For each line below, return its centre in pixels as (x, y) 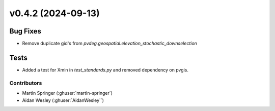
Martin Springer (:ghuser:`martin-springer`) (67, 93)
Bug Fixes (25, 31)
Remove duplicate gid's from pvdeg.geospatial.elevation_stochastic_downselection (109, 44)
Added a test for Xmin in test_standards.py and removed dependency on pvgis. (105, 70)
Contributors (26, 83)
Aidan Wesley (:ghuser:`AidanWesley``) (63, 100)
